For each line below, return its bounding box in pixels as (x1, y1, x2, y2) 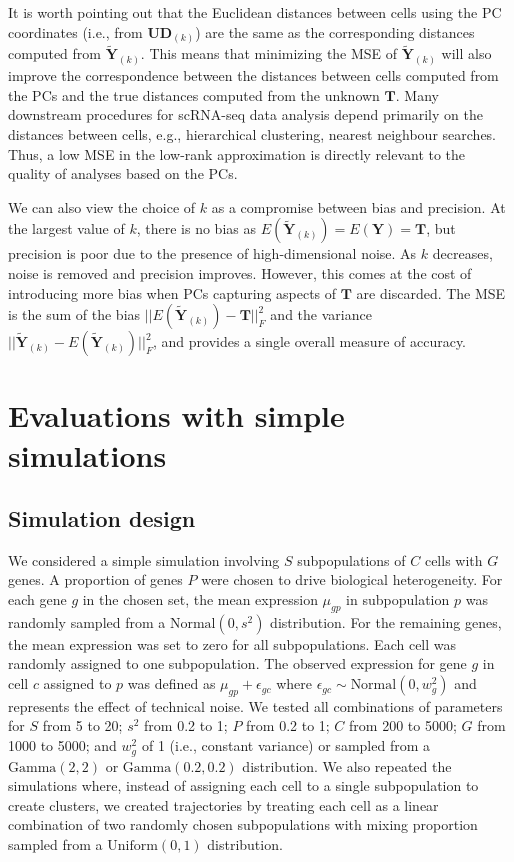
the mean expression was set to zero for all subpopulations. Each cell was (8, 633, 457, 654)
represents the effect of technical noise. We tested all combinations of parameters (8, 695, 503, 716)
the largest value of (8, 218, 125, 239)
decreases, (432, 243, 493, 264)
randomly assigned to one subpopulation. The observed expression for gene (8, 653, 467, 674)
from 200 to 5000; (349, 715, 457, 736)
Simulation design (8, 503, 196, 534)
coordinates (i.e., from (8, 21, 143, 42)
